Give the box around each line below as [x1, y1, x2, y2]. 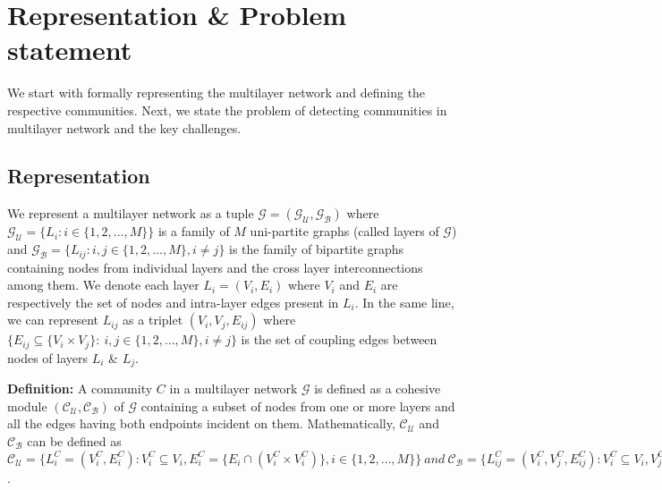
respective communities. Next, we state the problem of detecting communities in [7, 100, 447, 119]
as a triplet [123, 310, 183, 329]
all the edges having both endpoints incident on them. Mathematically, [7, 414, 395, 433]
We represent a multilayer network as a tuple [7, 204, 254, 223]
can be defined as [27, 432, 122, 451]
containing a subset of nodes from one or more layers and [140, 396, 455, 415]
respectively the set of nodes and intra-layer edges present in [7, 292, 339, 311]
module [7, 396, 47, 415]
